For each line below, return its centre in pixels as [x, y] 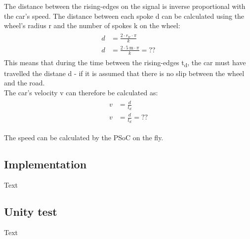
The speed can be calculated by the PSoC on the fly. [84, 138]
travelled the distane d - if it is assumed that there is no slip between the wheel [124, 73]
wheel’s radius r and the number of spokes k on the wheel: [92, 25]
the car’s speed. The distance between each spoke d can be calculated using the [124, 16]
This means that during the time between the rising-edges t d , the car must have [125, 63]
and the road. [24, 83]
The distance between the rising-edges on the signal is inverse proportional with [125, 6]
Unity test [31, 212]
